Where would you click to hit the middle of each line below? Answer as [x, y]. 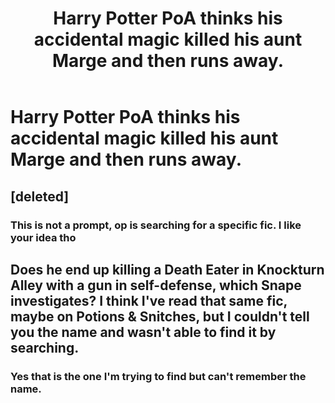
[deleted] [40, 196]
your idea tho [43, 237]
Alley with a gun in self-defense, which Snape [156, 285]
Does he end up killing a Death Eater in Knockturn [167, 269]
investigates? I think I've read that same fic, [149, 300]
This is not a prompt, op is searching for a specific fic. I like [156, 225]
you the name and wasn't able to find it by [143, 332]
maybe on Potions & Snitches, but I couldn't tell [160, 316]
